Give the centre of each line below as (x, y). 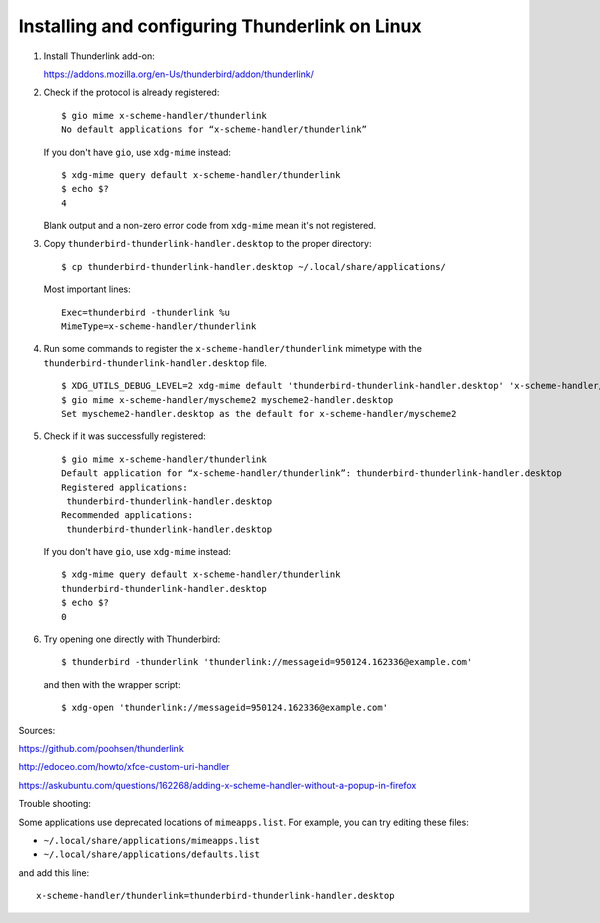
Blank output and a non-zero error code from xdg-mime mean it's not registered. (210, 226)
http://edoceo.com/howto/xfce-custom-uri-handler (124, 767)
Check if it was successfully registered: (125, 436)
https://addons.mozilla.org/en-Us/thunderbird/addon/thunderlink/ (179, 74)
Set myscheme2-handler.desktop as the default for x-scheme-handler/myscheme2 (259, 413)
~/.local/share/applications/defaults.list (151, 854)
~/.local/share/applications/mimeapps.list (151, 840)
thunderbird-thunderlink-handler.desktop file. (155, 362)
